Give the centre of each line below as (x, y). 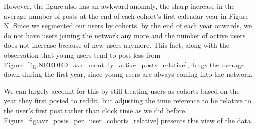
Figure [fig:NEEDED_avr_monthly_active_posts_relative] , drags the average (124, 64)
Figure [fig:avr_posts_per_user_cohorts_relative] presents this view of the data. (128, 120)
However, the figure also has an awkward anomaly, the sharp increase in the (119, 6)
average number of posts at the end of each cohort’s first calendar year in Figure (126, 16)
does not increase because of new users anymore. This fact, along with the (117, 45)
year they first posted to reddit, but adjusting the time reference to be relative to (128, 100)
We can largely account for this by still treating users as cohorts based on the (122, 91)
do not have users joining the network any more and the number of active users (125, 35)
